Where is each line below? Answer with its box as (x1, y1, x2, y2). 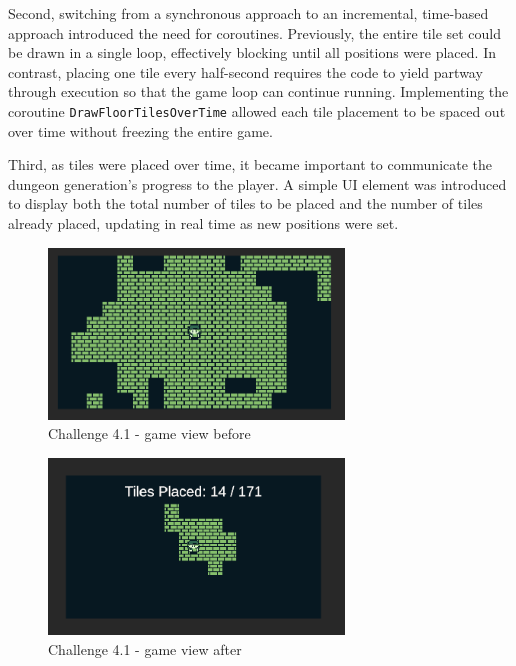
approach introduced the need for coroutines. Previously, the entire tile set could (8, 22, 502, 43)
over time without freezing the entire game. (8, 120, 273, 141)
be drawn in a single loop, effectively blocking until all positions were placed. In (8, 42, 496, 63)
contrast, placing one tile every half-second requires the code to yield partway (8, 61, 483, 82)
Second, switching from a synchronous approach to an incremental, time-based (8, 3, 489, 23)
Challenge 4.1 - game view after (48, 638, 242, 659)
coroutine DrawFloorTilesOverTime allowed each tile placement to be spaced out (8, 100, 506, 121)
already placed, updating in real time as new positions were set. (8, 213, 399, 233)
